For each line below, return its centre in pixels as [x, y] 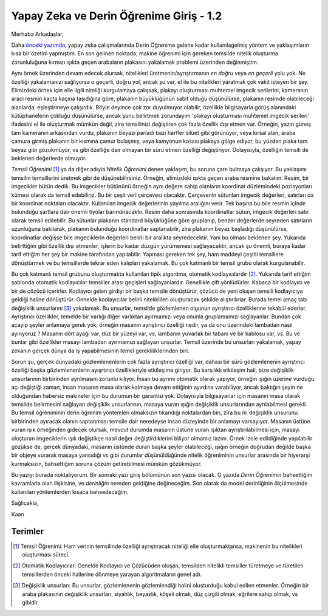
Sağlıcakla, [25, 503]
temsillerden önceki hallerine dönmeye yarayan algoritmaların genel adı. [112, 574]
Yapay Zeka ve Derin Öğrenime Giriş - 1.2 [117, 16]
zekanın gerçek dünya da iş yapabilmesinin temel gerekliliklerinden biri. [100, 351]
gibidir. [31, 602]
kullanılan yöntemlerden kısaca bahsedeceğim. [70, 491]
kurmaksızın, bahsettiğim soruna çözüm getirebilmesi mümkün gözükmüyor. [107, 464]
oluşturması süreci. [46, 554]
